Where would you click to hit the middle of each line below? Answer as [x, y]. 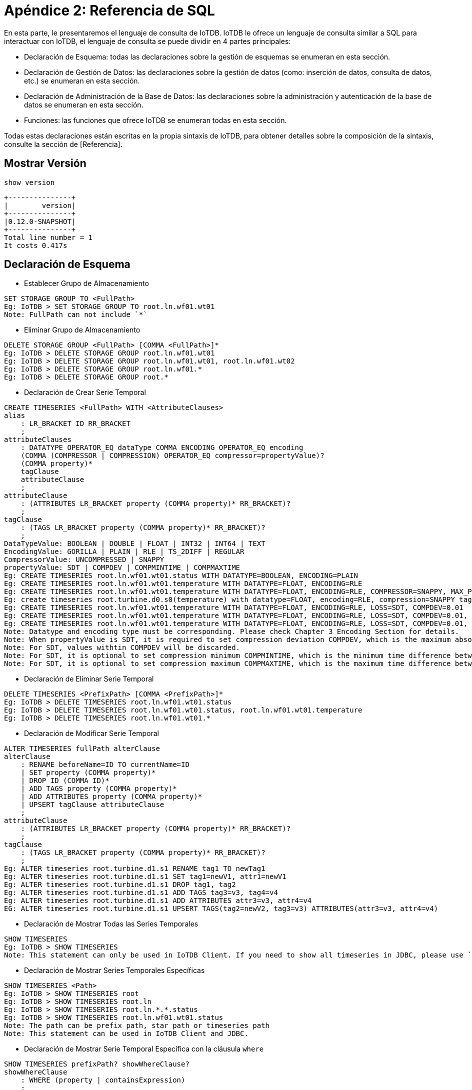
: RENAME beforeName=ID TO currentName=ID [105, 765]
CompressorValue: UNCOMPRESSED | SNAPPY [84, 560]
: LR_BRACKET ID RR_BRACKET [75, 424]
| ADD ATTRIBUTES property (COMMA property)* [111, 797]
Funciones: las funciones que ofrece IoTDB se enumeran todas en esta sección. [155, 120]
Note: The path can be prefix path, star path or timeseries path [137, 1026]
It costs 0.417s [36, 245]
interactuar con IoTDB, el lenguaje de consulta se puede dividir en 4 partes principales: [147, 41]
